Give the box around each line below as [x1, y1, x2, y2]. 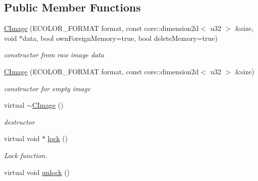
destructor [4, 116, 35, 127]
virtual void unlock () [4, 167, 70, 177]
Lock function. [4, 150, 47, 160]
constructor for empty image [4, 83, 91, 93]
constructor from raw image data [4, 49, 104, 60]
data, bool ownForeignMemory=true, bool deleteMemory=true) [22, 32, 218, 43]
